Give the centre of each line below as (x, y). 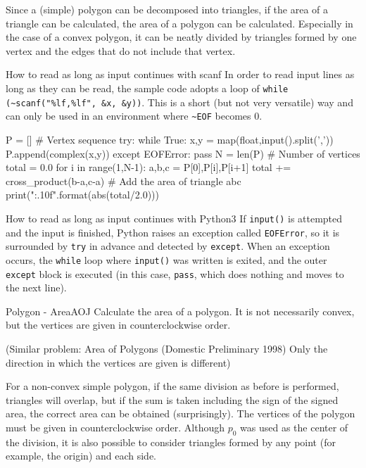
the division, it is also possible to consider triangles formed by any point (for (171, 442)
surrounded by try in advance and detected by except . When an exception (168, 246)
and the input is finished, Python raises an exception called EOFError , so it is (173, 232)
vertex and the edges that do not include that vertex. (121, 50)
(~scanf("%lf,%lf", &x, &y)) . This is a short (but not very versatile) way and (179, 102)
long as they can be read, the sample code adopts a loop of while (147, 88)
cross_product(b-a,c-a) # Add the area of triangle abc (124, 181)
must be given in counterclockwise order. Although (115, 427)
